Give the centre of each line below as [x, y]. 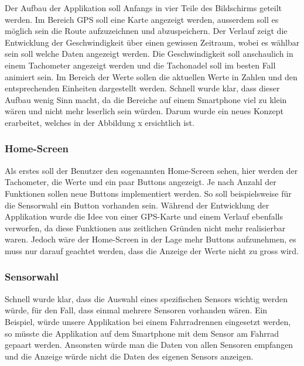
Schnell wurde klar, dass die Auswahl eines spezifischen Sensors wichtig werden [146, 298]
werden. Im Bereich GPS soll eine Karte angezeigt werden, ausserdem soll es [142, 19]
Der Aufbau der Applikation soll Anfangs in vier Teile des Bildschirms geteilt [144, 8]
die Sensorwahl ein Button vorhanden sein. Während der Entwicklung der [137, 205]
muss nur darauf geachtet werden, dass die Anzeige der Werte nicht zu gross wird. [152, 250]
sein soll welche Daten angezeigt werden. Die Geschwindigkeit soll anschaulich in [149, 54]
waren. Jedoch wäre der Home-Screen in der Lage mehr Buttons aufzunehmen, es [151, 239]
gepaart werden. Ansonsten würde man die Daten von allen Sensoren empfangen [149, 345]
